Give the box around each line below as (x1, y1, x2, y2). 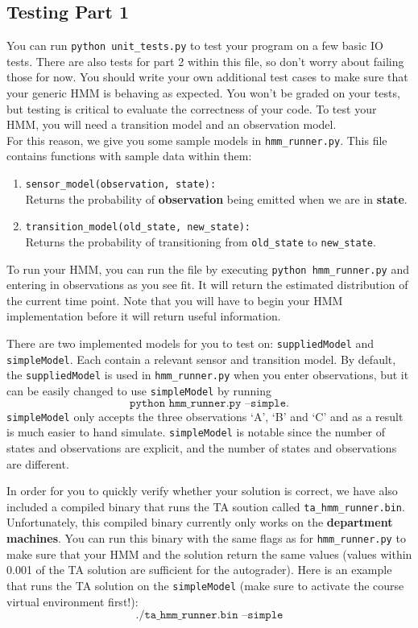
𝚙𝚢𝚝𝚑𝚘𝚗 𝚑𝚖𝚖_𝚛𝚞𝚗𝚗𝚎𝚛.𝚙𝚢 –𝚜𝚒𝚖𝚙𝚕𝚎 (130, 397, 286, 409)
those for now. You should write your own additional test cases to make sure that (6, 68, 408, 85)
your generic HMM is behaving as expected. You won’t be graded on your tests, (6, 85, 400, 101)
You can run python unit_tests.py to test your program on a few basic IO (6, 37, 383, 54)
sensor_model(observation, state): (25, 179, 217, 191)
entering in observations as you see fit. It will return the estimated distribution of (6, 276, 408, 293)
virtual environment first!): (6, 593, 139, 609)
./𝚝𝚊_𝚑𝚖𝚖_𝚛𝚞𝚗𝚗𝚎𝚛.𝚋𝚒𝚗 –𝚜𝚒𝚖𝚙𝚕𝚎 (135, 609, 283, 622)
